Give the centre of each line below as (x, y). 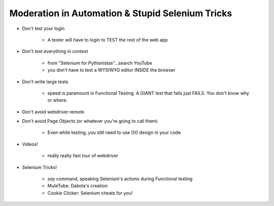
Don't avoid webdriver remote (53, 112)
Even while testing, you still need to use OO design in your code (114, 132)
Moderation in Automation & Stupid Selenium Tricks (121, 13)
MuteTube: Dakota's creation (78, 186)
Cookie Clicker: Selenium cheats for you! (90, 193)
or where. (58, 100)
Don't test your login (43, 28)
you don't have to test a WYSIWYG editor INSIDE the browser (111, 70)
